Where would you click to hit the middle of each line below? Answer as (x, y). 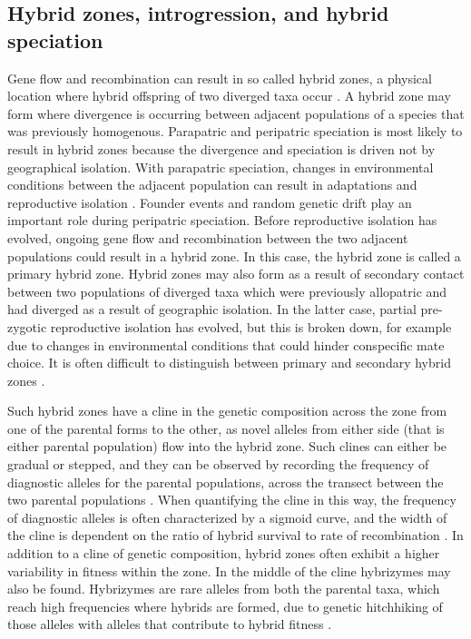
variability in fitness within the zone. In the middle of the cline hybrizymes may (229, 570)
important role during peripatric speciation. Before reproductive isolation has (222, 220)
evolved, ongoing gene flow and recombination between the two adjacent (208, 237)
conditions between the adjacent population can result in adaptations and (212, 185)
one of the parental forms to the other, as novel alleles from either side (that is (226, 428)
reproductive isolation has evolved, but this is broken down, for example (251, 326)
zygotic (27, 326)
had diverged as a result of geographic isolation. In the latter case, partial (212, 309)
